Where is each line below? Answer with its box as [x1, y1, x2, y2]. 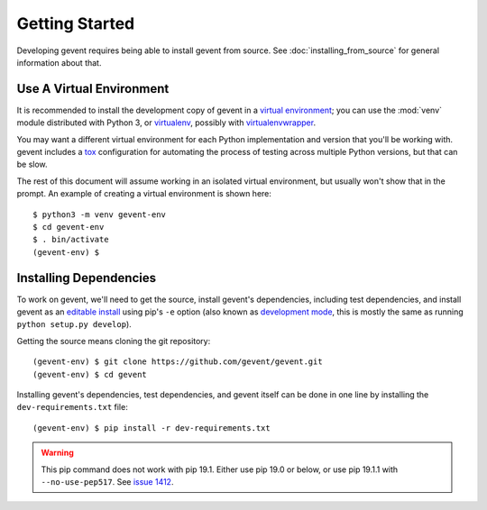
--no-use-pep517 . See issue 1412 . [41, 476, 174, 487]
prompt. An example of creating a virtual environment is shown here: [16, 188, 272, 199]
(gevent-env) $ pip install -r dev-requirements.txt [32, 423, 271, 433]
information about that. [16, 57, 102, 68]
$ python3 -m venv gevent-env [32, 209, 167, 220]
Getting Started [16, 14, 135, 33]
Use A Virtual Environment [16, 81, 170, 96]
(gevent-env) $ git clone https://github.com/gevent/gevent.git [32, 357, 324, 367]
